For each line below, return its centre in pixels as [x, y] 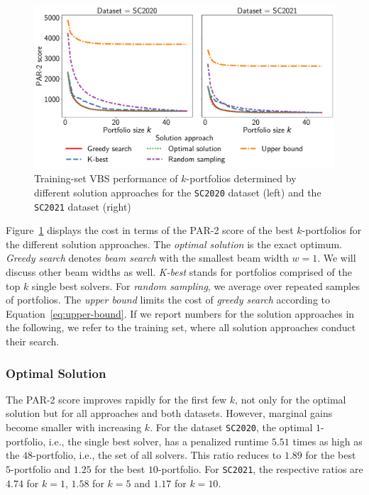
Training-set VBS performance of [106, 178]
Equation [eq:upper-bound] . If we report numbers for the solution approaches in [180, 313]
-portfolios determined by [241, 178]
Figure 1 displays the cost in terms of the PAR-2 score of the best [150, 230]
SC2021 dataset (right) [83, 206]
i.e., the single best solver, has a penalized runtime [159, 441]
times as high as [327, 441]
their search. [33, 341]
